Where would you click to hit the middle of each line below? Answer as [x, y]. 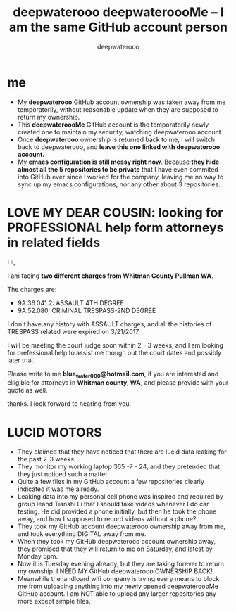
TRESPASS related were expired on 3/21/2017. [74, 331]
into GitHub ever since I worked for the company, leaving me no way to [120, 177]
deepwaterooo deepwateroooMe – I [118, 12]
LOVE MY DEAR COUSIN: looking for [115, 212]
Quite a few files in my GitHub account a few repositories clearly [111, 482]
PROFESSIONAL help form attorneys [116, 228]
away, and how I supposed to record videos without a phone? [107, 519]
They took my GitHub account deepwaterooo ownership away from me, [121, 527]
